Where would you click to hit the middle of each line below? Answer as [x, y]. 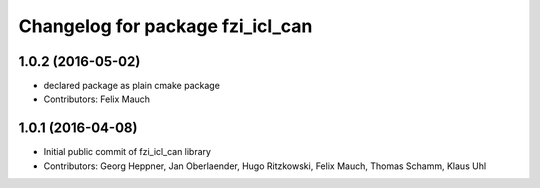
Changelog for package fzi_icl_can [165, 26]
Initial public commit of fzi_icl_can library [127, 152]
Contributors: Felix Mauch [96, 99]
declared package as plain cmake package [131, 86]
